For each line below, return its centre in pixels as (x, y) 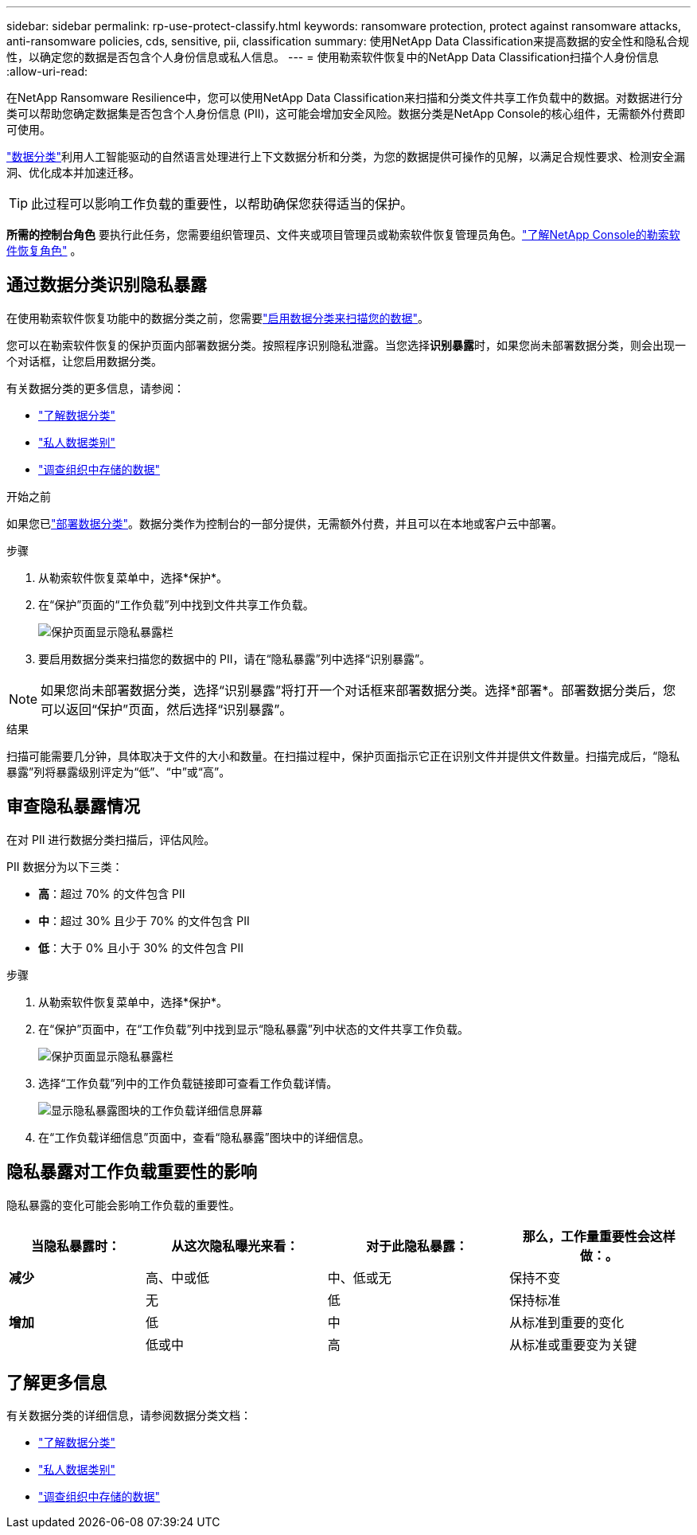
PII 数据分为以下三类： (65, 866)
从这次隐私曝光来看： (235, 1246)
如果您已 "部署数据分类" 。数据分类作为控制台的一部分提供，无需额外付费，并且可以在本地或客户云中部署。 (285, 523)
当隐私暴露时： (75, 1246)
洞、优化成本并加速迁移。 (73, 172)
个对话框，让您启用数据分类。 (84, 361)
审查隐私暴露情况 (73, 807)
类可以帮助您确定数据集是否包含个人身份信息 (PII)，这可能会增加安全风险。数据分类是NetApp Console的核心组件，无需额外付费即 (346, 113)
